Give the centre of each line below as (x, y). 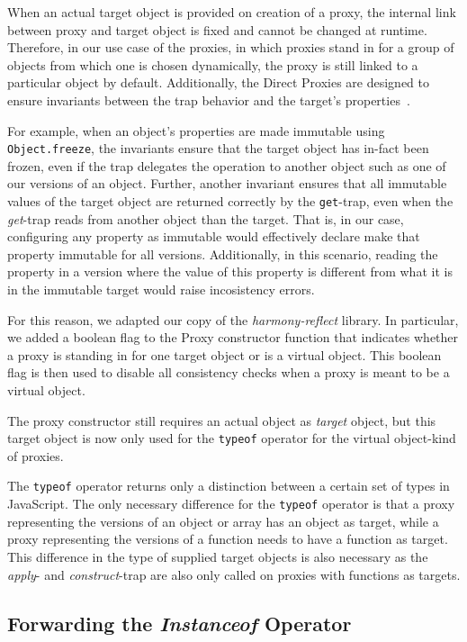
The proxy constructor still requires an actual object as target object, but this (222, 420)
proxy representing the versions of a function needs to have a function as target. (228, 539)
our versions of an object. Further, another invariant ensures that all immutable (227, 183)
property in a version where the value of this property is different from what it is (230, 271)
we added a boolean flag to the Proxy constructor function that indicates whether (233, 337)
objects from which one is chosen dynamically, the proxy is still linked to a (213, 64)
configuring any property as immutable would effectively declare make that (214, 236)
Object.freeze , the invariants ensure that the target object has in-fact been (218, 148)
